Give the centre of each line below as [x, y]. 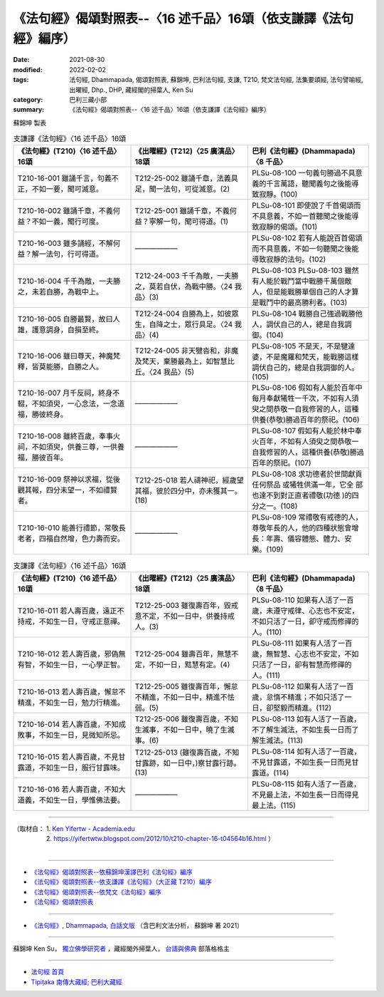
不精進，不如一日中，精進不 [181, 697]
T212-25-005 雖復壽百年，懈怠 [186, 686]
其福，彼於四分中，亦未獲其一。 [188, 491]
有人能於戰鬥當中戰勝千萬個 [298, 281]
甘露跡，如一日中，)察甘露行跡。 [188, 763]
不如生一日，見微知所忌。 [81, 735]
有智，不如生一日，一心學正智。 [71, 664]
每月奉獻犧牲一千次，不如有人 [302, 398]
